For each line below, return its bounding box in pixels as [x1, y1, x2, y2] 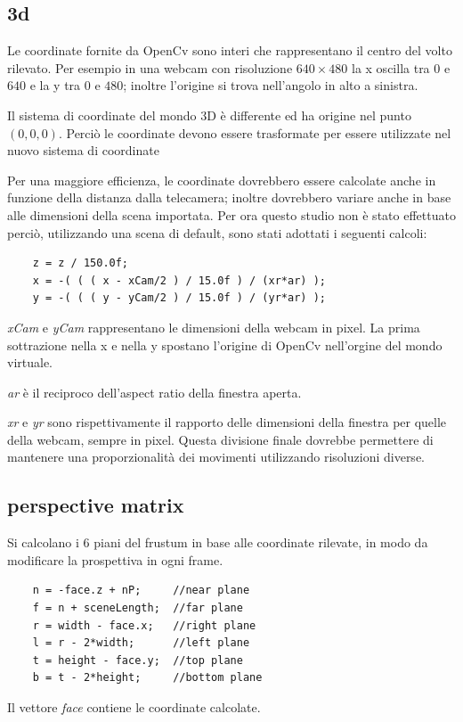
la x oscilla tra [352, 58, 430, 77]
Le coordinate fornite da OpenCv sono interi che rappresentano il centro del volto [7, 41, 452, 60]
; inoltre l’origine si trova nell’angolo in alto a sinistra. [123, 76, 418, 94]
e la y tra [29, 76, 81, 94]
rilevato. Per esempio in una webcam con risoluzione [7, 58, 293, 77]
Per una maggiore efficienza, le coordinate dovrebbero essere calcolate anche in [7, 170, 436, 189]
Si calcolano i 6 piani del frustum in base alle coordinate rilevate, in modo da [7, 533, 428, 552]
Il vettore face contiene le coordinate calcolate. [7, 698, 261, 717]
